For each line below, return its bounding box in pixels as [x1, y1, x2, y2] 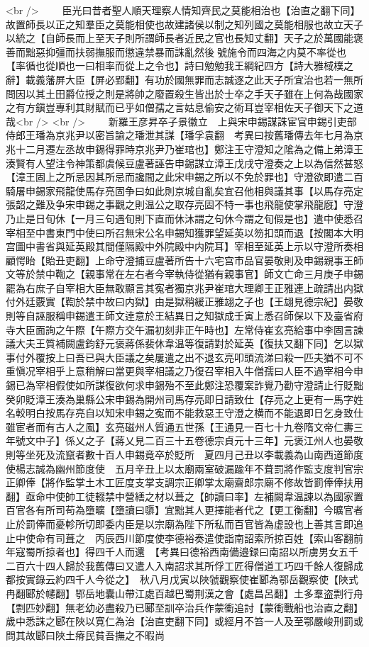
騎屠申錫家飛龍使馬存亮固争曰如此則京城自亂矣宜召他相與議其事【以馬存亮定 [6, 183, 363, 198]
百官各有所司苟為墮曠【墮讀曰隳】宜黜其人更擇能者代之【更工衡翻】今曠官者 [6, 502, 363, 517]
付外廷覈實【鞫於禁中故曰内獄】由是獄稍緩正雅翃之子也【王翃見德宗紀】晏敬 [6, 294, 363, 309]
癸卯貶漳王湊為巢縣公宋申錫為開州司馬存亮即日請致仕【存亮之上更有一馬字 [6, 391, 353, 406]
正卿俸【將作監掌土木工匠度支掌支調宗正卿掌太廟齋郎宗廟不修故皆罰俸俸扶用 [6, 475, 363, 490]
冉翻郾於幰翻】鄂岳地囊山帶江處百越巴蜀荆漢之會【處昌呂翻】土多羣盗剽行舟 [6, 585, 363, 600]
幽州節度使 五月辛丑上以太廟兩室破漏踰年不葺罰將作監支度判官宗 [55, 461, 363, 476]
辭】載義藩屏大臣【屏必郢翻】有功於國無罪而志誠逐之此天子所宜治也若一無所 [6, 72, 363, 86]
